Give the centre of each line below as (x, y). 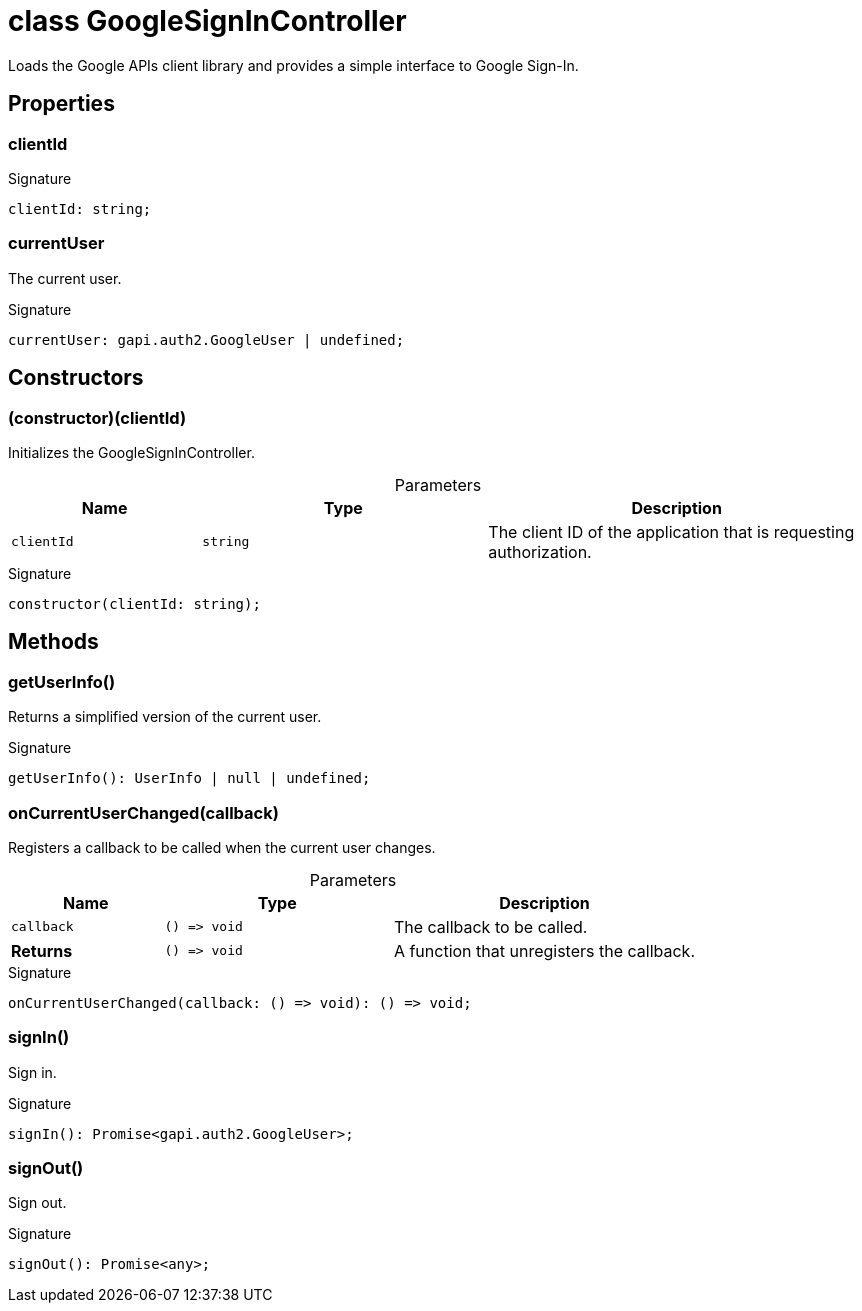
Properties (61, 104)
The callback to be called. (490, 926)
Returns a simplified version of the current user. (165, 717)
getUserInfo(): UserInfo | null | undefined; (189, 778)
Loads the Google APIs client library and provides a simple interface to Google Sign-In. (293, 65)
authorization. (540, 551)
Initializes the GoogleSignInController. (131, 452)
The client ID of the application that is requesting (671, 531)
